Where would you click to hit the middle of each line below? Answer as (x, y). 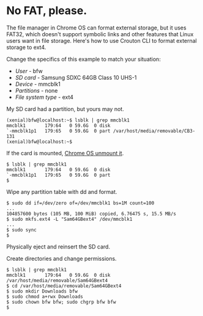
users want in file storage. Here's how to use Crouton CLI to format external (102, 40)
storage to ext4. (26, 47)
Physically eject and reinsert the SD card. (58, 247)
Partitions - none (36, 90)
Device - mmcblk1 (38, 84)
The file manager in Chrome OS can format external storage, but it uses (96, 28)
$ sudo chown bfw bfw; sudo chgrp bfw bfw (61, 302)
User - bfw (29, 71)
